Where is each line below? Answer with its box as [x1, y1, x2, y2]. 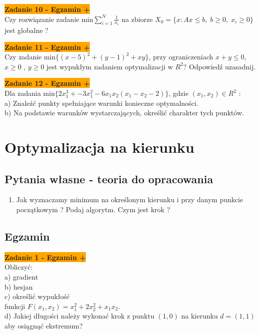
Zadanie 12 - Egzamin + [4, 78, 90, 88]
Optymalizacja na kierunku [4, 137, 195, 157]
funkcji [4, 301, 25, 311]
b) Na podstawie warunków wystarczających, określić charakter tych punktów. [4, 107, 244, 118]
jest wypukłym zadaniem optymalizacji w [46, 61, 173, 71]
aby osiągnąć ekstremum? [4, 320, 83, 331]
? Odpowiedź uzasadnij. [183, 61, 256, 71]
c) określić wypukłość [4, 291, 70, 302]
